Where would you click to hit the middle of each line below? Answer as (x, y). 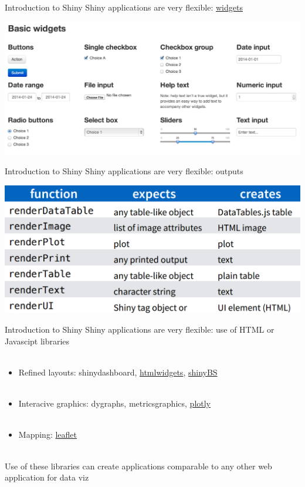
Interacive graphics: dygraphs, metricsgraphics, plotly (114, 403)
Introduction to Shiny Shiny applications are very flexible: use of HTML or (140, 329)
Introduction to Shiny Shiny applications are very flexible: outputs (124, 171)
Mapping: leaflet (48, 434)
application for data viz (47, 477)
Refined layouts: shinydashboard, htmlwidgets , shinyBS (118, 372)
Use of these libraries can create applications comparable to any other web (138, 466)
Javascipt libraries (37, 341)
